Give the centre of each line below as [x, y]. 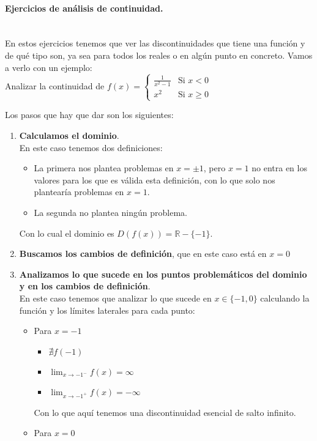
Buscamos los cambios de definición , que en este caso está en [143, 254]
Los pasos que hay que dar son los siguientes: [89, 115]
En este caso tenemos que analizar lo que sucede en [115, 298]
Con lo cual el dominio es [67, 233]
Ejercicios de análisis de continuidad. [84, 8]
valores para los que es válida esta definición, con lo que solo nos [155, 180]
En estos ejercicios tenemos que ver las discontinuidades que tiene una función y [155, 43]
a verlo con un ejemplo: [49, 67]
